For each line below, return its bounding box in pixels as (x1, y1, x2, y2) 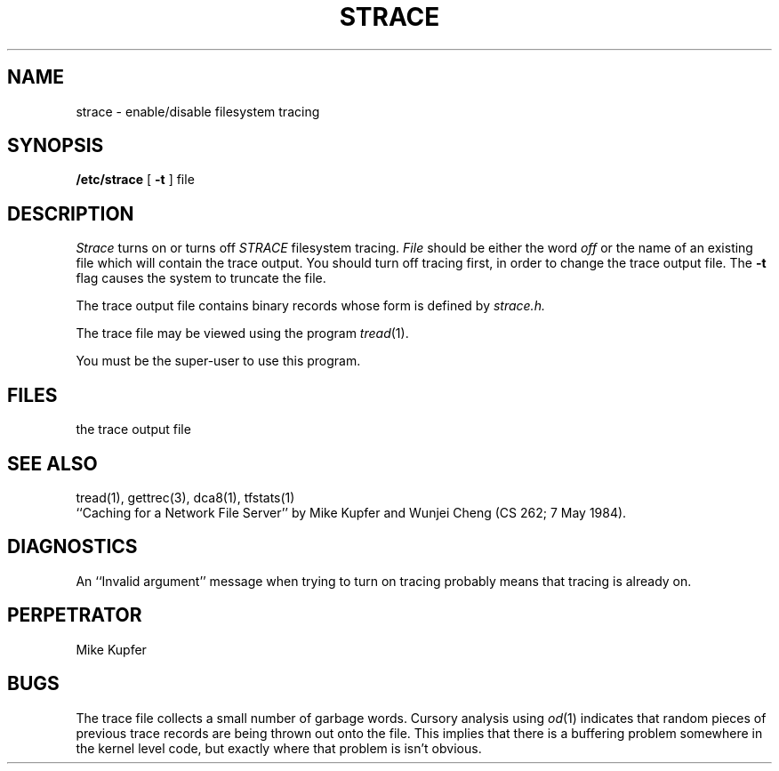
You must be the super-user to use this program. (76, 353, 361, 369)
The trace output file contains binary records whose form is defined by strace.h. (76, 298, 545, 314)
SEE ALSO (7, 452, 98, 475)
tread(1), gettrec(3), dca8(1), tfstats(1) (76, 489, 295, 505)
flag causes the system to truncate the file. (76, 270, 326, 286)
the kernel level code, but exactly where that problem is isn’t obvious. (76, 740, 482, 756)
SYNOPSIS (7, 134, 104, 157)
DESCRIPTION (7, 202, 134, 225)
